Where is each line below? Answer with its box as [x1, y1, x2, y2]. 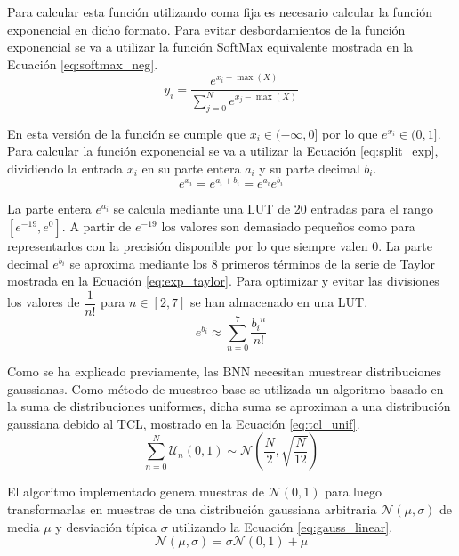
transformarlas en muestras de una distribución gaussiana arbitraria [7, 499, 377, 518]
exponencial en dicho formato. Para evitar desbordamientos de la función [7, 20, 406, 38]
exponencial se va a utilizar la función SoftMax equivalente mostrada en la [7, 37, 414, 56]
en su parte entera [141, 158, 241, 177]
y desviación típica [55, 517, 157, 536]
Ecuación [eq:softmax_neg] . [7, 54, 158, 73]
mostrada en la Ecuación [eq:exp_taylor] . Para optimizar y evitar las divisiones [7, 271, 439, 290]
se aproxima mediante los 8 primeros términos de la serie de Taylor [69, 254, 435, 272]
